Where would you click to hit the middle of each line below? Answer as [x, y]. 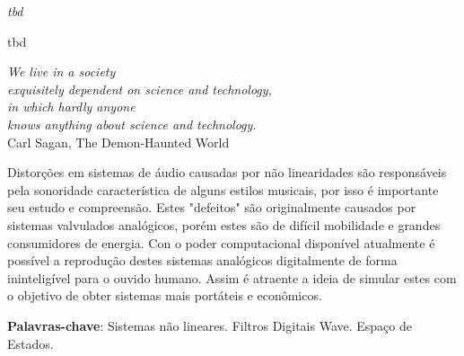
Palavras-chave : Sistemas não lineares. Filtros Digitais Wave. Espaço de [210, 325]
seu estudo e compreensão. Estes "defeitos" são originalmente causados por [212, 207]
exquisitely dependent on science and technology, [140, 89]
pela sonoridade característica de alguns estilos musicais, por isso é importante [223, 189]
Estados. [31, 343]
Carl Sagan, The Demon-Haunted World [118, 142]
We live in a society [61, 71]
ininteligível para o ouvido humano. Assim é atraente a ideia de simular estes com [232, 277]
